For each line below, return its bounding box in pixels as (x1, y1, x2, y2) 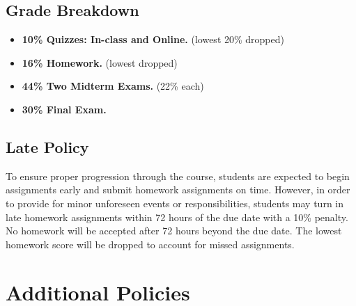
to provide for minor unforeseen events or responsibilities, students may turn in (6, 195, 344, 210)
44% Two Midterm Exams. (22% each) (22, 79, 204, 93)
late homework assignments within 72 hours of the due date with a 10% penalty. (6, 209, 348, 224)
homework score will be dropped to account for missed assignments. (6, 236, 295, 251)
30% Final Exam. (22, 102, 107, 116)
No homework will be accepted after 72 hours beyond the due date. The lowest (6, 223, 342, 238)
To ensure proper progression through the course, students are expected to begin (6, 168, 350, 183)
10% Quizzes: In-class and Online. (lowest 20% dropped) (22, 32, 284, 47)
